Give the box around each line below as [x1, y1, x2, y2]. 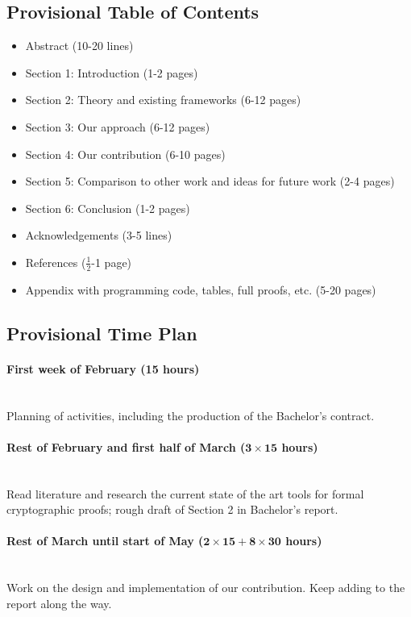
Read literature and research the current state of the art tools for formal [6, 485, 364, 502]
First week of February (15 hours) [6, 360, 200, 377]
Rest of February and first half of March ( [6, 438, 246, 455]
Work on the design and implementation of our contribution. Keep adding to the [6, 579, 405, 596]
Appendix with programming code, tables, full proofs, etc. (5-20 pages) [25, 281, 376, 298]
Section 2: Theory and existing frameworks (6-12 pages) [25, 91, 301, 108]
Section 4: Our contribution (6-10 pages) [25, 145, 226, 162]
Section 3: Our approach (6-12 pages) [25, 118, 210, 135]
